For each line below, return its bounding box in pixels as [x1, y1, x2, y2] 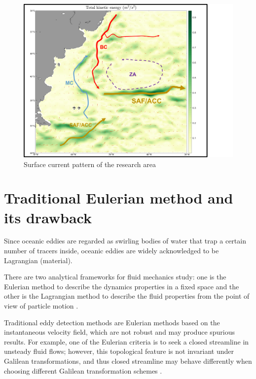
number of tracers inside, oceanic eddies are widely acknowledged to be [4, 245, 219, 256]
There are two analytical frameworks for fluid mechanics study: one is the [4, 272, 226, 282]
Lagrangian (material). [4, 255, 73, 265]
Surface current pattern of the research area [24, 159, 156, 169]
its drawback [4, 207, 92, 227]
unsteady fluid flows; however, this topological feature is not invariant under [4, 346, 234, 356]
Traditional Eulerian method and [4, 188, 233, 208]
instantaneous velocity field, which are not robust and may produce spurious [4, 327, 235, 337]
